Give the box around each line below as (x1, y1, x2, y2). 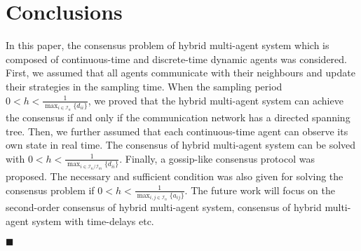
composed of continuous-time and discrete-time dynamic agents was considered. (6, 51, 347, 66)
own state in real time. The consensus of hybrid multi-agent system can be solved (6, 137, 356, 152)
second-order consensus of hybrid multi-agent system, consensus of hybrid (6, 200, 322, 215)
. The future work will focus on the (184, 182, 336, 197)
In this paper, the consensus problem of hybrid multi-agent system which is (6, 38, 329, 53)
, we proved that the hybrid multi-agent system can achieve (88, 93, 343, 107)
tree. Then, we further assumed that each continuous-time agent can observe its (6, 123, 348, 138)
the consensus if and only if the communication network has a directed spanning (6, 110, 350, 125)
